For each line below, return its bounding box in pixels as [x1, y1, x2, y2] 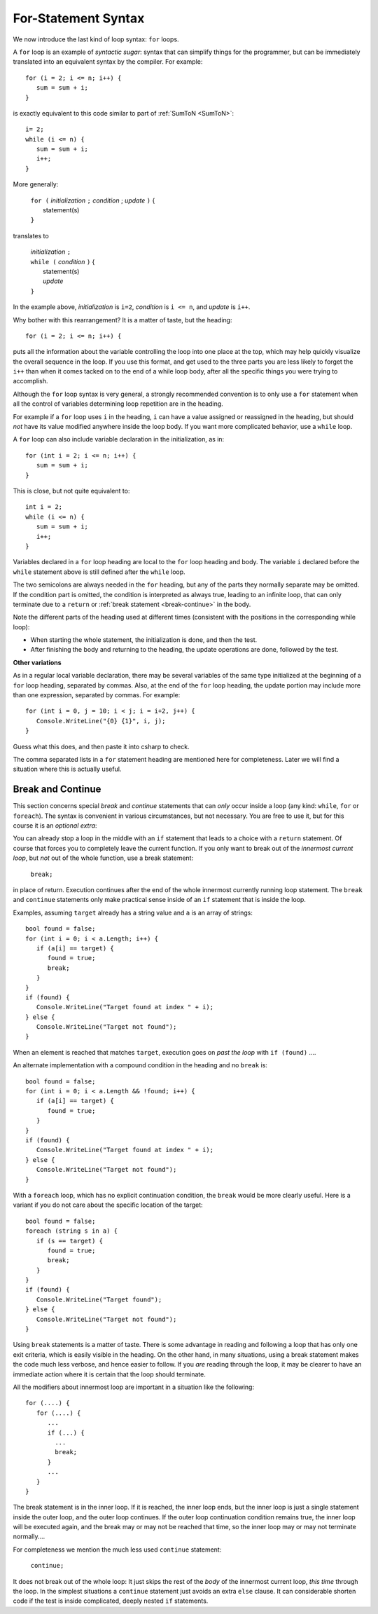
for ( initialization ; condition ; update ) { [30, 196, 155, 205]
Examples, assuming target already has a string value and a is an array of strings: [13, 908, 253, 917]
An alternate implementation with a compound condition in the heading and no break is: [13, 1061, 267, 1069]
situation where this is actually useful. [13, 765, 122, 774]
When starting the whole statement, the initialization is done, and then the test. [30, 636, 258, 644]
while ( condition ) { [30, 257, 95, 266]
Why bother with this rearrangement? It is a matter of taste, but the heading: [13, 315, 232, 324]
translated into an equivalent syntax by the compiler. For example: [13, 57, 203, 66]
